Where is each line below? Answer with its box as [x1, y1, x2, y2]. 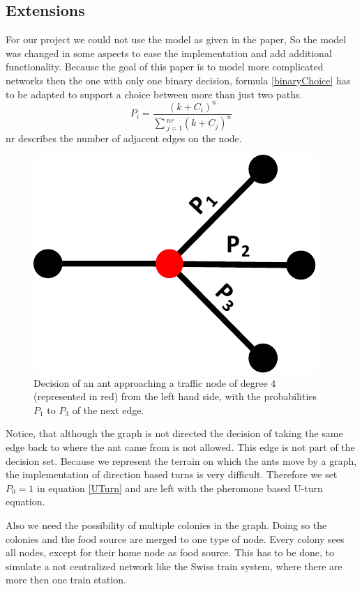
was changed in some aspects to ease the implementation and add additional [6, 45, 332, 60]
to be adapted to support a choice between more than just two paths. [6, 86, 303, 101]
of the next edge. [72, 402, 144, 417]
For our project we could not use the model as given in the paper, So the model [6, 32, 347, 47]
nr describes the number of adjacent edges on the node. [6, 130, 242, 145]
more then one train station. [6, 572, 126, 587]
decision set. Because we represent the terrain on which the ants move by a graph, [6, 453, 357, 468]
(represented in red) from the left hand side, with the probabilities [33, 389, 317, 404]
